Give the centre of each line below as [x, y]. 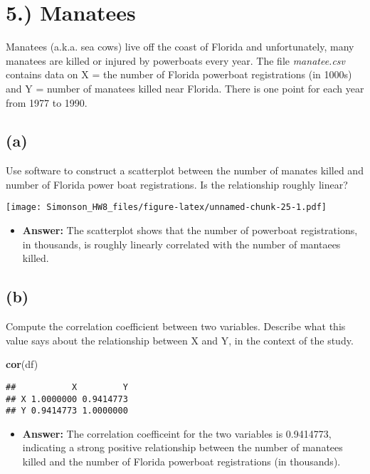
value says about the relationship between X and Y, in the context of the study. [180, 340]
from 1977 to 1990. [47, 102]
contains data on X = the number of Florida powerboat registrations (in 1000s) [179, 74]
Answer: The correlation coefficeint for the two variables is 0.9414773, [177, 433]
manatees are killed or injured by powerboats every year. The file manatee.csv [176, 60]
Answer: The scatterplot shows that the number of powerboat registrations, [190, 230]
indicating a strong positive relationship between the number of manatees [183, 447]
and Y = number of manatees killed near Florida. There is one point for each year [185, 88]
